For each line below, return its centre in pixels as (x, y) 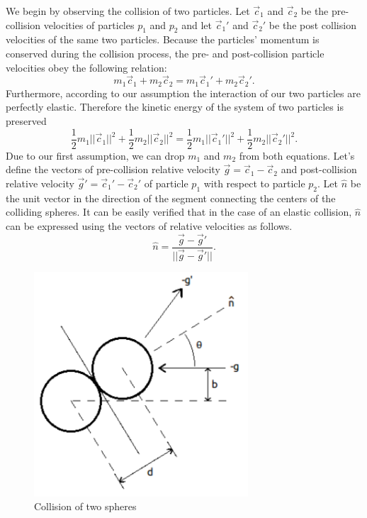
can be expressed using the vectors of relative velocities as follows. (149, 225)
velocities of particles (89, 24)
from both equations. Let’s (297, 155)
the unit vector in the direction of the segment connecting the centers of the (171, 198)
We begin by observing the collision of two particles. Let (128, 11)
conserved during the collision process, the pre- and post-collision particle (165, 53)
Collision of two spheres (85, 506)
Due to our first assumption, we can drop (95, 155)
